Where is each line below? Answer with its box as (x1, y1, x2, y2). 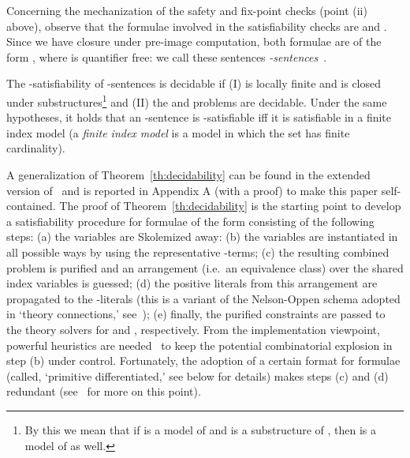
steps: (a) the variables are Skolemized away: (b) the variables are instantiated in (6, 228, 398, 245)
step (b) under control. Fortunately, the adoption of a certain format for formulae (6, 352, 401, 369)
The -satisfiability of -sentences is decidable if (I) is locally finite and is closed (6, 75, 382, 92)
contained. (6, 197, 56, 214)
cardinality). (6, 140, 65, 156)
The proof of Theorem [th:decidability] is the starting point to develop (59, 197, 401, 214)
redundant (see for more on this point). (6, 383, 201, 400)
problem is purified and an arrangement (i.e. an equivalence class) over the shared (6, 259, 404, 276)
